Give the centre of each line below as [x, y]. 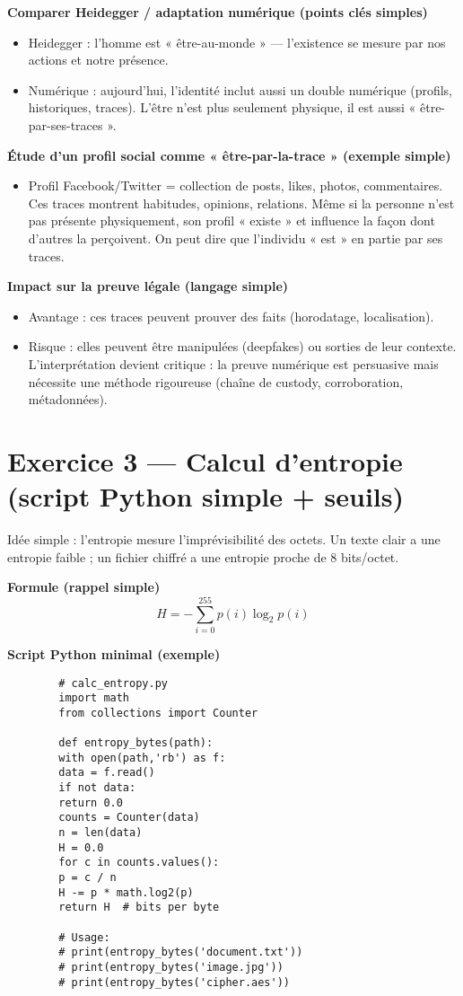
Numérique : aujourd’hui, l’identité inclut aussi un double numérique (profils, [240, 89]
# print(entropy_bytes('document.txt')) [181, 952]
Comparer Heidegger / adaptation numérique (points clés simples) [218, 12]
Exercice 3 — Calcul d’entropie [205, 460]
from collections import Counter [158, 713]
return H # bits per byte [139, 908]
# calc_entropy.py [113, 683]
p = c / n [87, 878]
